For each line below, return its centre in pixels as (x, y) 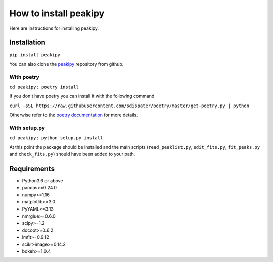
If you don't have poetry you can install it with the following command (82, 96)
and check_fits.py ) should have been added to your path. (72, 154)
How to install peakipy (57, 13)
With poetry (25, 77)
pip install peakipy (35, 55)
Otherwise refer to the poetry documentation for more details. (74, 115)
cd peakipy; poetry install (44, 87)
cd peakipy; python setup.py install (56, 138)
